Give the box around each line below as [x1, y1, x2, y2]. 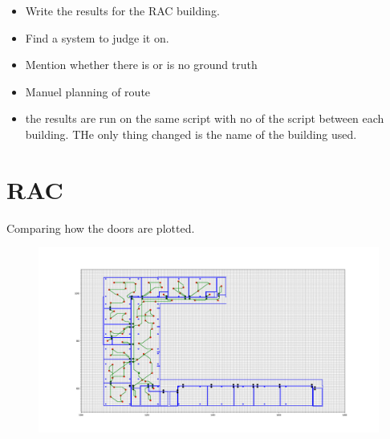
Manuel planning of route [25, 83, 151, 100]
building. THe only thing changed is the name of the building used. [25, 125, 357, 142]
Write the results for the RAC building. [25, 2, 220, 18]
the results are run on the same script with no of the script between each [25, 110, 384, 127]
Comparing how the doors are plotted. [6, 219, 195, 236]
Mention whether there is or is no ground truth [25, 56, 258, 73]
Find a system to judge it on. [25, 29, 169, 46]
